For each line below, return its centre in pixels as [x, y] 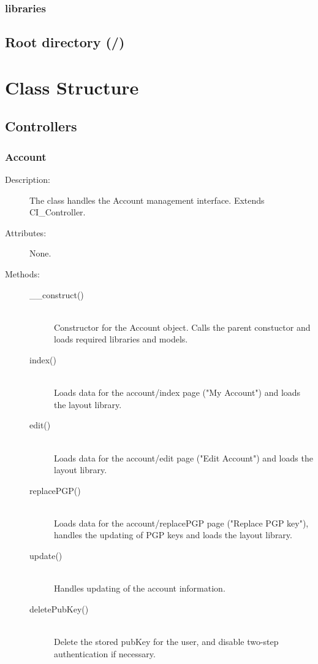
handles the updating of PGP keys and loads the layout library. [173, 535]
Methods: [22, 273]
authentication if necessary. [105, 653]
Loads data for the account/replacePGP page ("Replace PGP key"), [181, 523]
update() [46, 556]
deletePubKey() [59, 608]
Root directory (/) [65, 42]
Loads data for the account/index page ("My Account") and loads [177, 392]
